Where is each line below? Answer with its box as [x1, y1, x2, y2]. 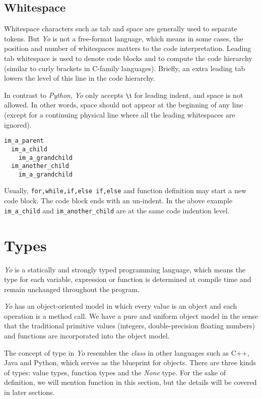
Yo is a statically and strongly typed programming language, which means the [4, 264, 245, 274]
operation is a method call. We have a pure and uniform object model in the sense [4, 310, 258, 321]
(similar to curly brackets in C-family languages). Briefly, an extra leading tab [4, 63, 245, 73]
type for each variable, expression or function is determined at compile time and [4, 274, 251, 284]
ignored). [4, 119, 32, 130]
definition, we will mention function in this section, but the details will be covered [4, 377, 257, 387]
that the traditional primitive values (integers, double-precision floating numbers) [4, 320, 255, 331]
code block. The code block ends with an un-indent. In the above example [4, 195, 233, 206]
